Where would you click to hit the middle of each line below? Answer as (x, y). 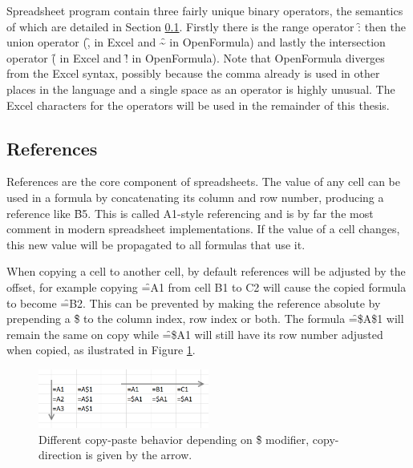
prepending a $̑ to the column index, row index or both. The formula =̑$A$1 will (205, 319)
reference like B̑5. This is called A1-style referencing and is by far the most (190, 213)
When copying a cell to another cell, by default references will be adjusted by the (206, 271)
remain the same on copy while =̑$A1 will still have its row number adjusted (195, 334)
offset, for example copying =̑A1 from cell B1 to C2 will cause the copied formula (206, 286)
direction (60, 455)
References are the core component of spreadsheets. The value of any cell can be (203, 182)
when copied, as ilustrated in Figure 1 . (101, 350)
